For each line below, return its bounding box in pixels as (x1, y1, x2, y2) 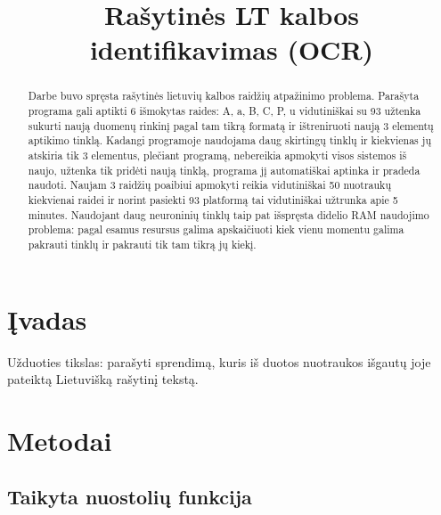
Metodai (7, 421, 112, 458)
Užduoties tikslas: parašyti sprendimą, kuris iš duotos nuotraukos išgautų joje (7, 352, 431, 371)
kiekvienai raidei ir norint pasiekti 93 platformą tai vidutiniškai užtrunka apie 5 (28, 192, 398, 207)
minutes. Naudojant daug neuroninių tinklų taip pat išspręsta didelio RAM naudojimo (28, 207, 429, 222)
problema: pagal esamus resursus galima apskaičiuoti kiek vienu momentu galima (28, 222, 404, 237)
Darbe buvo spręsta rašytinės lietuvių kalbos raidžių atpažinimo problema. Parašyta (28, 88, 420, 103)
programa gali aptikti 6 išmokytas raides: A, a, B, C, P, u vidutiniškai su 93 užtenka (28, 103, 421, 119)
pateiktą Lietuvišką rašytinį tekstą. (7, 370, 199, 388)
